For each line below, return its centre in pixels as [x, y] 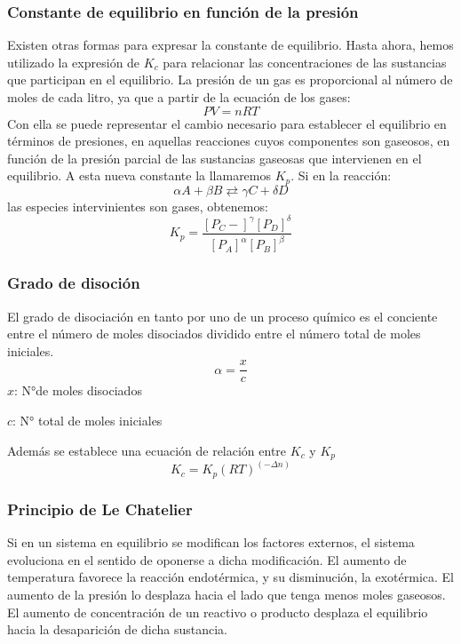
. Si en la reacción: [341, 175]
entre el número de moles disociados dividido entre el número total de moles [214, 334]
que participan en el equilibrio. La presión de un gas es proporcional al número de [230, 80]
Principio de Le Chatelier [100, 509]
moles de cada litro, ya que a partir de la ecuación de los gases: [179, 97]
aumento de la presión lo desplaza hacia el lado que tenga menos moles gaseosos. [227, 594]
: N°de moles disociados [78, 390]
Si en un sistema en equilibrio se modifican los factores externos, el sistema [211, 542]
